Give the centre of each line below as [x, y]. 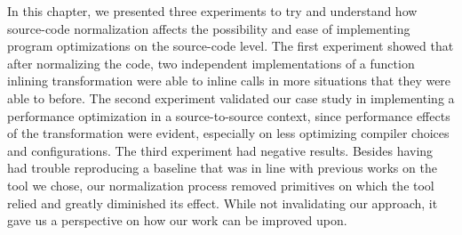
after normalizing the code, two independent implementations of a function [211, 63]
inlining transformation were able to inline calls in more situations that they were [229, 81]
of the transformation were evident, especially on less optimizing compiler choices [228, 133]
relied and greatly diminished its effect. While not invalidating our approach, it [223, 203]
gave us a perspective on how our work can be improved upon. [177, 220]
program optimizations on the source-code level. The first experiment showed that [231, 46]
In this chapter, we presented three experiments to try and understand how [212, 11]
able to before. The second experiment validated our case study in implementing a [231, 97]
